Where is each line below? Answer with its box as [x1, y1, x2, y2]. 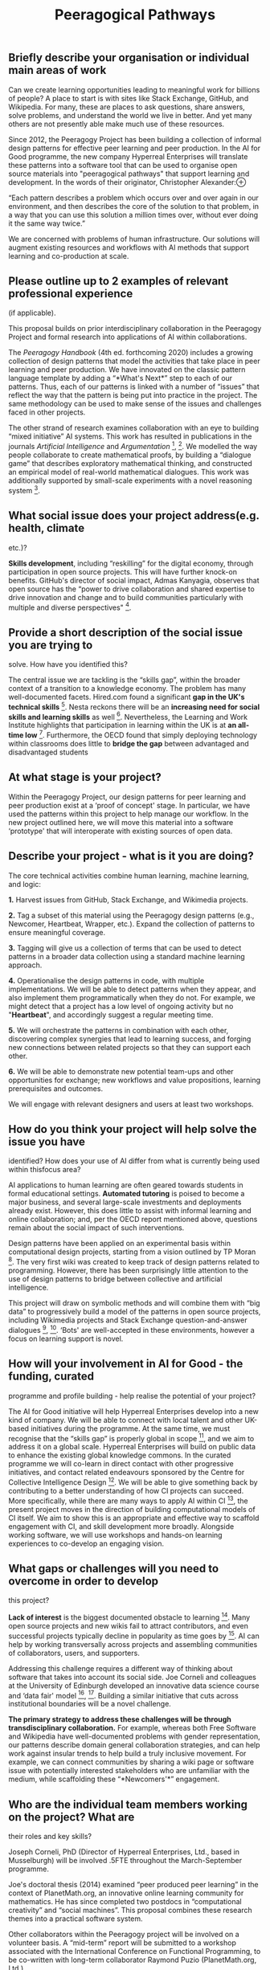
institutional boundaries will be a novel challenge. [8, 1699, 171, 1709]
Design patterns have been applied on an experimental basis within [8, 1239, 231, 1249]
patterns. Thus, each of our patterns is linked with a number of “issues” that [8, 382, 260, 391]
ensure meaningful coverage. [8, 927, 106, 937]
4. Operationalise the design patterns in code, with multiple [8, 975, 205, 985]
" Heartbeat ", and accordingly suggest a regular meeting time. [8, 1010, 214, 1020]
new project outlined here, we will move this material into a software [8, 817, 234, 827]
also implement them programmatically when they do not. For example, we [8, 992, 256, 1002]
